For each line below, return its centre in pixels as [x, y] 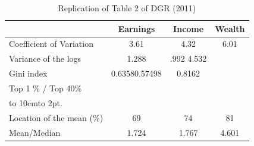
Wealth [230, 28]
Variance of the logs [45, 58]
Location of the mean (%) [56, 117]
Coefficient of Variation [51, 44]
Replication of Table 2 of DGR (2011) [127, 8]
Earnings [137, 28]
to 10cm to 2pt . [36, 102]
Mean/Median [35, 132]
